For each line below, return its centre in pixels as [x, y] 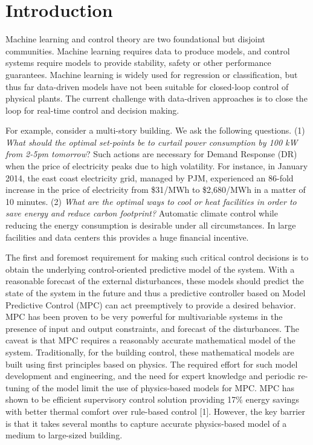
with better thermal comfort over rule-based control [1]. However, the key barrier [155, 411]
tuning [18, 387]
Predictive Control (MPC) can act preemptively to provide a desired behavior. [151, 304]
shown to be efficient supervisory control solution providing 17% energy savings [152, 399]
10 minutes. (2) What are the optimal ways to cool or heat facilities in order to [151, 201]
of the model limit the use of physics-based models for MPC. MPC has [163, 387]
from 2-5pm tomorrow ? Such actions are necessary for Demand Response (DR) [151, 154]
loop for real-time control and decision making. [92, 110]
